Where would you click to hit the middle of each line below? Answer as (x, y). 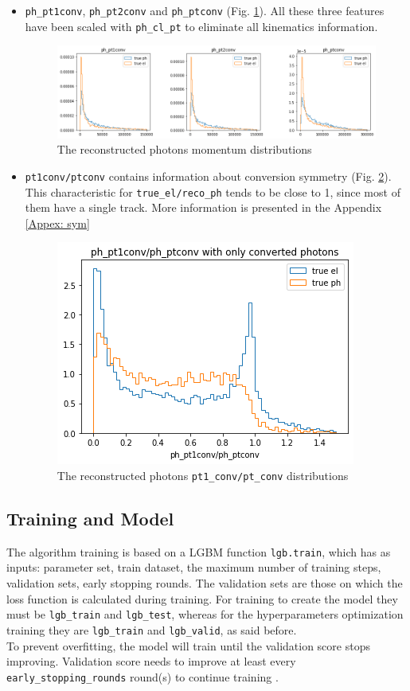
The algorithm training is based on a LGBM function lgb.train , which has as (199, 551)
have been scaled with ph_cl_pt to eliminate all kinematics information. (201, 26)
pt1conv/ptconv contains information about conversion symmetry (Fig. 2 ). (208, 176)
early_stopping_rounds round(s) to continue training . (143, 676)
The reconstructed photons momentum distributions (184, 149)
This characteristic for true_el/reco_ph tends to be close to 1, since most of (213, 191)
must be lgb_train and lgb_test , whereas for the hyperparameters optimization (205, 614)
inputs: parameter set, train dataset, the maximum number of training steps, (194, 567)
